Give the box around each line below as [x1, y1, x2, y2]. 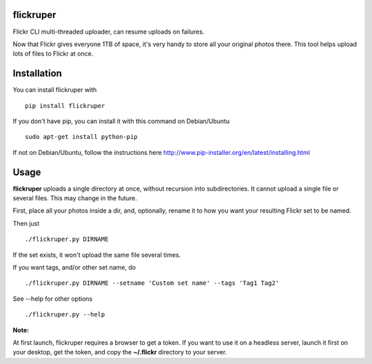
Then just [12, 219, 40, 227]
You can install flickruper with [12, 86, 97, 94]
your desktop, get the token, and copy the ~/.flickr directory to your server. [12, 348, 227, 356]
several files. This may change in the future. [12, 194, 137, 202]
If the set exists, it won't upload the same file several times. [12, 250, 181, 259]
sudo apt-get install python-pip [25, 133, 138, 141]
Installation [12, 67, 62, 79]
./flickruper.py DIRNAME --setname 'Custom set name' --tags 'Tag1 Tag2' [25, 279, 280, 287]
